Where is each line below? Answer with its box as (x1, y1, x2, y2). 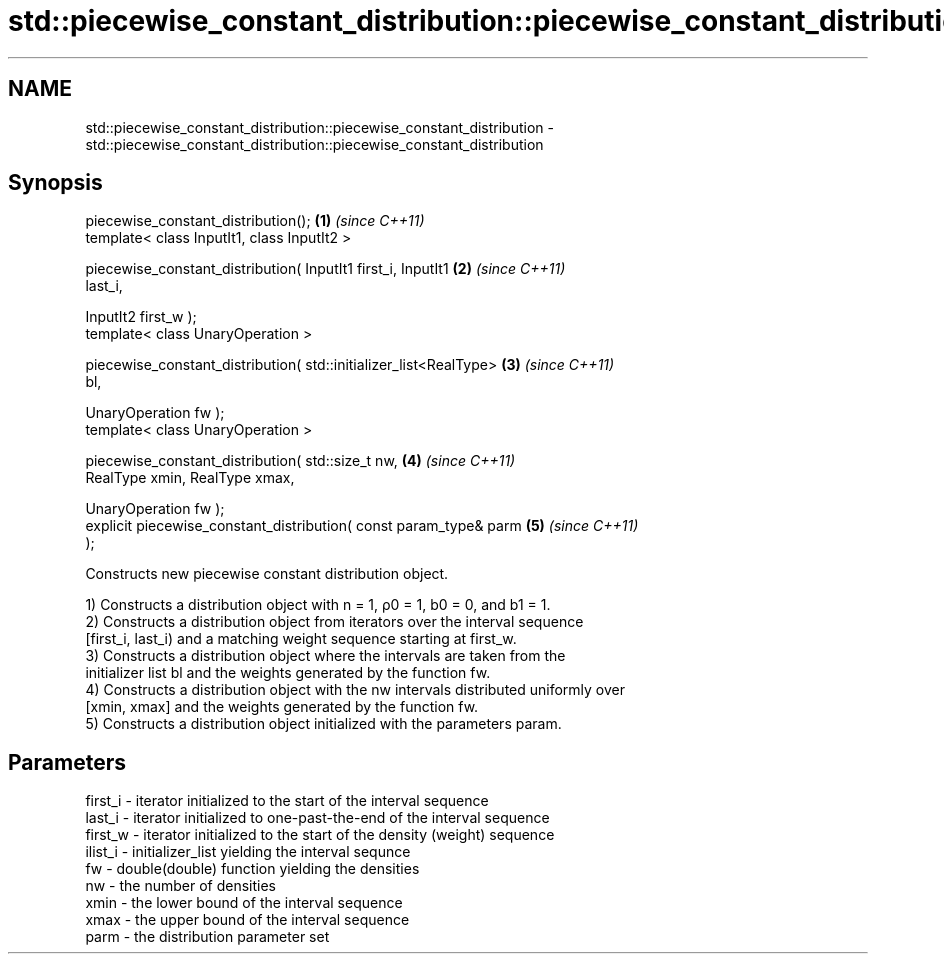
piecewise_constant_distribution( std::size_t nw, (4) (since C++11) (85, 452, 516, 470)
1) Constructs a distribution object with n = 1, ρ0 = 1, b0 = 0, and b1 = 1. (85, 596, 551, 614)
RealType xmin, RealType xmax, (85, 469, 295, 487)
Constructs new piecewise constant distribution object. (85, 565, 449, 583)
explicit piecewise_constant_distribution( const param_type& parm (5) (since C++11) (85, 517, 639, 535)
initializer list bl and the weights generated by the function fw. (85, 664, 491, 682)
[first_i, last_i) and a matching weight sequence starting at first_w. (85, 630, 517, 648)
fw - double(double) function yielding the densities (85, 860, 420, 878)
